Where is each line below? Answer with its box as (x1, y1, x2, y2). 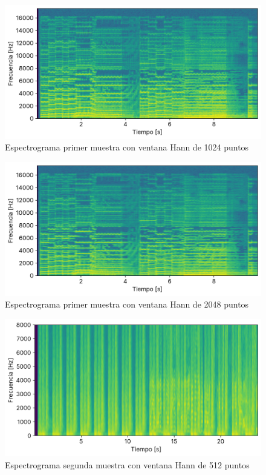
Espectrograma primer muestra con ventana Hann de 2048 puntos (5, 298, 249, 311)
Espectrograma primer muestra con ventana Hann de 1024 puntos (5, 141, 249, 153)
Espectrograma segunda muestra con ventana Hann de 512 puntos (5, 458, 250, 471)
